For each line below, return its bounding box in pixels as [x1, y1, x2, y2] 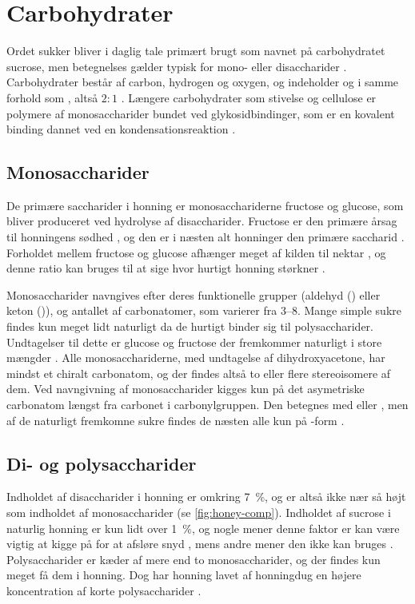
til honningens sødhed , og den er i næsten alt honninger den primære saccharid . [6, 228, 405, 245]
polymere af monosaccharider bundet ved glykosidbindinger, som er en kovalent [6, 105, 395, 121]
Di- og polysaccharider [6, 451, 197, 475]
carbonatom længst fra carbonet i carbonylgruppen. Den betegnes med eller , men [6, 396, 409, 413]
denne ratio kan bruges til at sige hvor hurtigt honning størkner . [6, 260, 325, 276]
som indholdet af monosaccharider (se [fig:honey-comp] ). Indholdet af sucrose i [6, 504, 391, 520]
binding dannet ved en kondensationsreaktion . [6, 121, 236, 137]
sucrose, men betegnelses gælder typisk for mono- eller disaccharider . [6, 58, 347, 74]
